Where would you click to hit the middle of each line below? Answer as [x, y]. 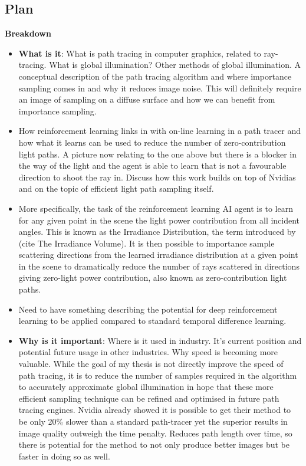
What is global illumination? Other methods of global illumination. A [175, 65]
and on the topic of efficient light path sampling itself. [116, 188]
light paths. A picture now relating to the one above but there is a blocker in [158, 154]
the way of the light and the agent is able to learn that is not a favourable [152, 165]
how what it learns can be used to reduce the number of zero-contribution [152, 142]
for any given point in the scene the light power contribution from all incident [159, 220]
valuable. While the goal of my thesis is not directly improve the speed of [151, 364]
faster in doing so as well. [64, 456]
